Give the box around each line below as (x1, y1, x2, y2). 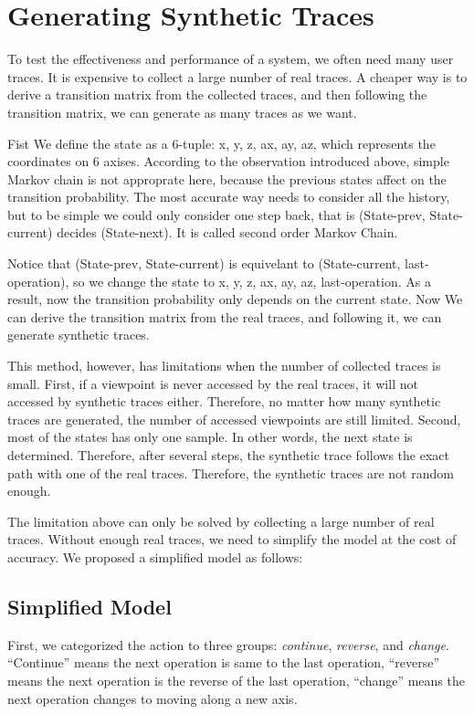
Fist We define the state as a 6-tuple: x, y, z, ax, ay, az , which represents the (7, 133, 436, 152)
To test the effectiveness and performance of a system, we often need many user (7, 49, 454, 68)
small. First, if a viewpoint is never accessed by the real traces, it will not (7, 373, 418, 393)
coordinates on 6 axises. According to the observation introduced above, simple (7, 152, 449, 171)
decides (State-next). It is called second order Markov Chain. (57, 223, 398, 242)
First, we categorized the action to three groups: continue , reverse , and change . (7, 635, 449, 654)
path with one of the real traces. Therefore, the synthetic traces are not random (7, 463, 454, 482)
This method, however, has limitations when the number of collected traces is (7, 356, 441, 375)
